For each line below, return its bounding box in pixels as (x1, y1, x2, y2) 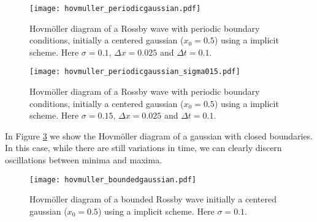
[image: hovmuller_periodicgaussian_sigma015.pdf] (29, 67, 240, 76)
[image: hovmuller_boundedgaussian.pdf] (29, 175, 197, 184)
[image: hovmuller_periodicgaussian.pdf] (29, 4, 201, 13)
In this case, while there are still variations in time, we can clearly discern (5, 141, 282, 154)
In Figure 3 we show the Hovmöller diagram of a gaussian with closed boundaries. (5, 129, 313, 142)
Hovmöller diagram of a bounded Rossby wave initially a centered (29, 193, 277, 205)
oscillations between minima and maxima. (5, 154, 162, 166)
